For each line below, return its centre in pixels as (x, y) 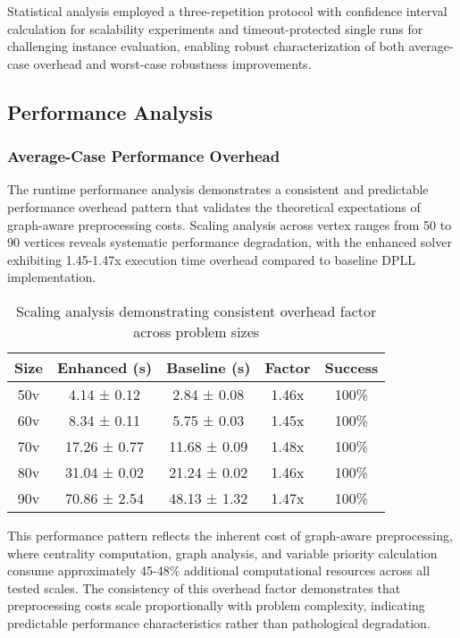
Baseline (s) (209, 367)
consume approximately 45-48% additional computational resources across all (219, 570)
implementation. (52, 277)
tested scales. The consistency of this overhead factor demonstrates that (204, 587)
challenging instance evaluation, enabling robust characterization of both (206, 46)
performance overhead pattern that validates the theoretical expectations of (214, 206)
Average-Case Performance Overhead (144, 156)
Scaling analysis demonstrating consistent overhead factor (197, 310)
